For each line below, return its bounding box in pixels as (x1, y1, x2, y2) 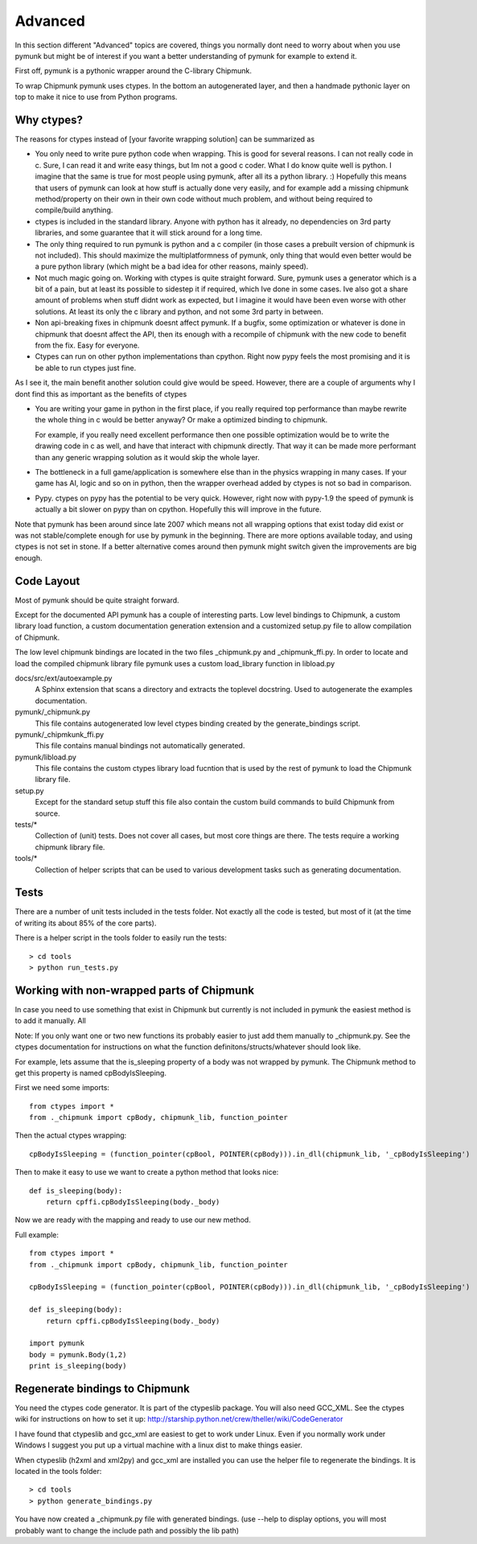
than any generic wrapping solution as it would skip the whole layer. (35, 452, 261, 462)
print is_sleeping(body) (29, 1361, 127, 1371)
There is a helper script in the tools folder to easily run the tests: (14, 933, 227, 943)
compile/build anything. (35, 205, 113, 215)
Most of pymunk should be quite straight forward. (14, 595, 180, 605)
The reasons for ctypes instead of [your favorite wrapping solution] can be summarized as (14, 134, 315, 144)
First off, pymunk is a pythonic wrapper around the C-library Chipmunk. (14, 66, 253, 76)
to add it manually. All (14, 1016, 86, 1026)
